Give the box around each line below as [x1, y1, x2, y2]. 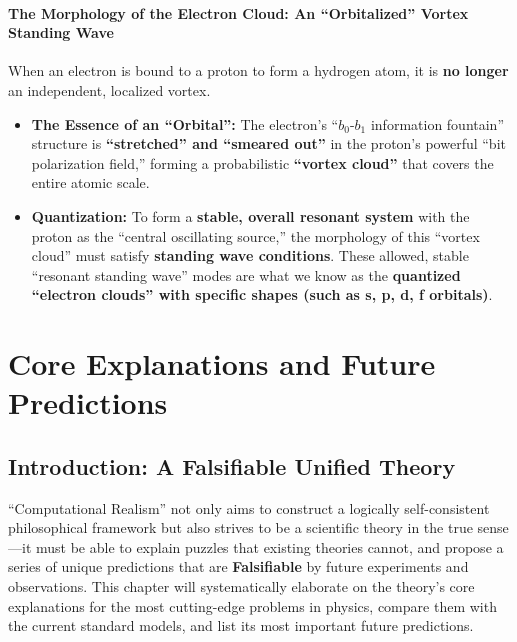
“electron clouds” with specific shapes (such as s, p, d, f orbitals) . [31, 284, 493, 305]
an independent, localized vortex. [8, 79, 211, 100]
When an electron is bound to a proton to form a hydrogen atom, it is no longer [8, 60, 509, 81]
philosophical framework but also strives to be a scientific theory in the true [8, 517, 473, 538]
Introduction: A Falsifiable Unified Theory [8, 450, 456, 481]
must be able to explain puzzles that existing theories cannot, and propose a [35, 536, 504, 557]
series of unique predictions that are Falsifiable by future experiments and [8, 556, 469, 577]
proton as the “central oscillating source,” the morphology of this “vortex [31, 225, 480, 246]
